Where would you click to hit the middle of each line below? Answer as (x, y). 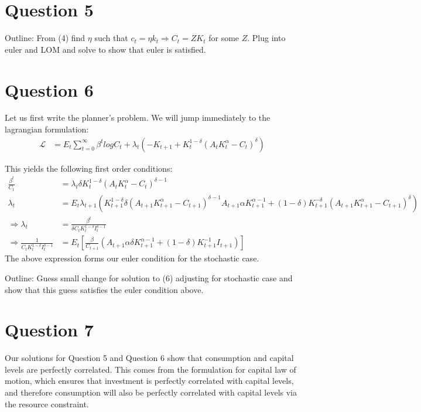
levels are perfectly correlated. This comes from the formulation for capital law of (150, 369)
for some (224, 38)
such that (111, 38)
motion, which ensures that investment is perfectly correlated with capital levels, (149, 381)
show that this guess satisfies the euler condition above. (104, 289)
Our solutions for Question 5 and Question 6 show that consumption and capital (149, 358)
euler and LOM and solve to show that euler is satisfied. (105, 49)
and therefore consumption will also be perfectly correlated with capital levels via (151, 392)
